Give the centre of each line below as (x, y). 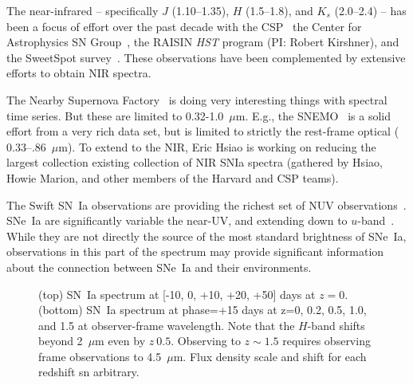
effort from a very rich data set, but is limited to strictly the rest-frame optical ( (203, 131)
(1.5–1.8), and (279, 10)
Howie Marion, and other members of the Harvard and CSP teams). (173, 177)
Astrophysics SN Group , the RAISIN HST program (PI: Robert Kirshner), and (203, 42)
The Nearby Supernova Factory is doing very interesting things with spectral (197, 99)
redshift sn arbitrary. (89, 372)
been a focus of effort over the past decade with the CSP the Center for (184, 26)
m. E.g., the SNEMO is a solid (313, 115)
